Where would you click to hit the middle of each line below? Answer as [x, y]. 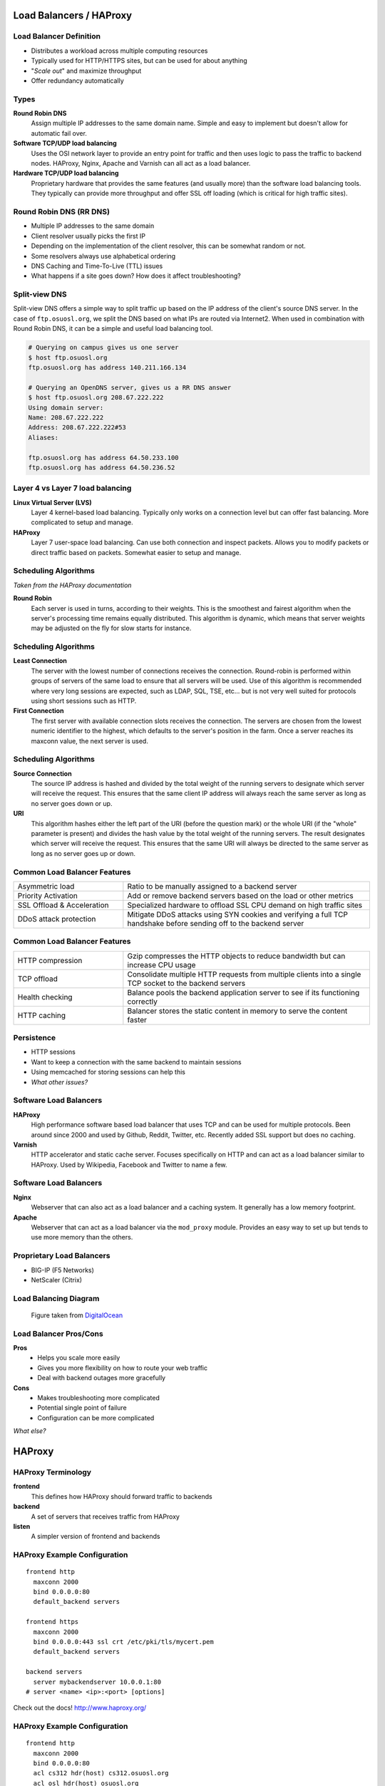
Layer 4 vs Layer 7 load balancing [72, 488]
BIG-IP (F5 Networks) [62, 1270]
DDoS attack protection [57, 919]
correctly [143, 1002]
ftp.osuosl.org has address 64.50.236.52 [102, 467]
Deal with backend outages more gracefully [102, 1378]
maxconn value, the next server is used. [90, 741]
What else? [30, 1431]
